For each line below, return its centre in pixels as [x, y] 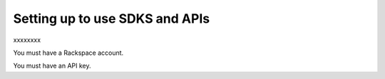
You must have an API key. [52, 66]
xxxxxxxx [27, 40]
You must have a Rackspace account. [68, 53]
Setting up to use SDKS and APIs [112, 19]
